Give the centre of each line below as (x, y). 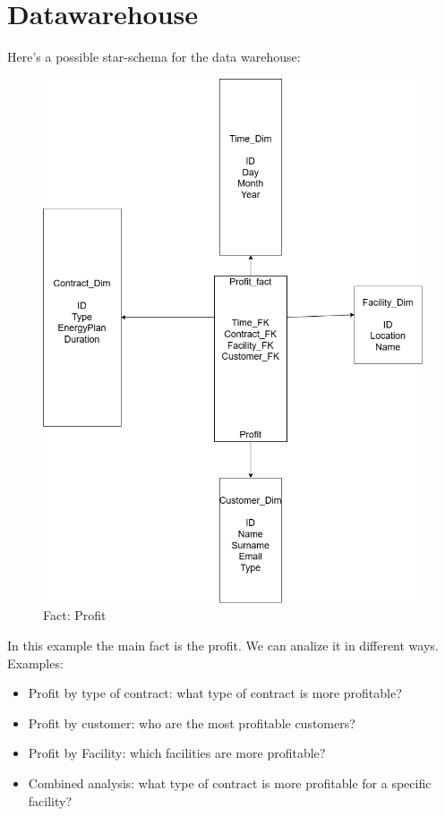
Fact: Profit (75, 615)
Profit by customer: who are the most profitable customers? (192, 722)
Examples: (35, 663)
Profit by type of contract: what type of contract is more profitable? (215, 693)
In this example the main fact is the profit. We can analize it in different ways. (223, 646)
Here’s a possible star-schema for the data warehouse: (154, 57)
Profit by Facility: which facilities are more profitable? (177, 753)
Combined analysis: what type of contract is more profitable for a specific (230, 783)
